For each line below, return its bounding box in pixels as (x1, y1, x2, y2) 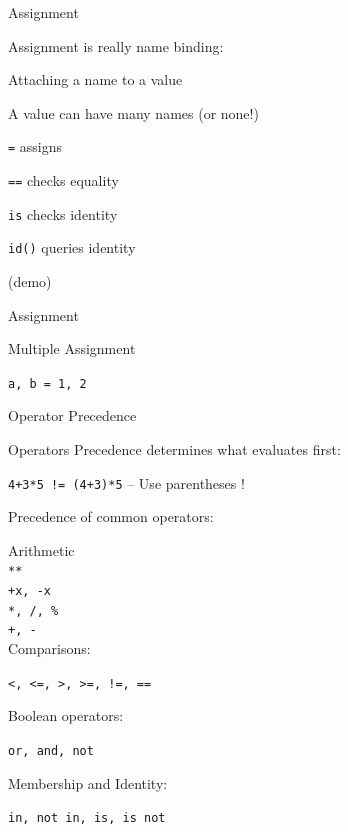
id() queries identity (8, 237, 136, 258)
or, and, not (8, 743, 94, 758)
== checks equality (8, 170, 119, 191)
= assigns (8, 136, 63, 157)
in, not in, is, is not (8, 811, 166, 826)
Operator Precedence (8, 405, 137, 426)
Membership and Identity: (8, 772, 168, 793)
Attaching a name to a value (8, 69, 183, 90)
